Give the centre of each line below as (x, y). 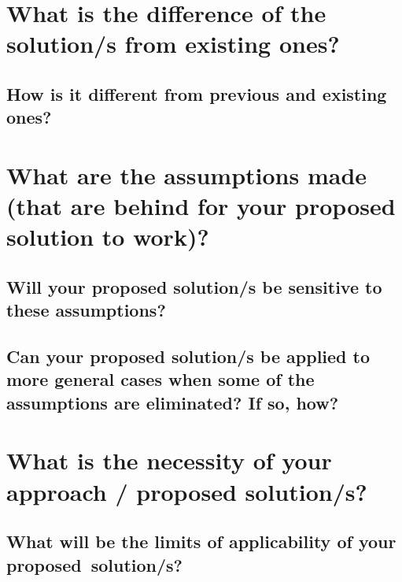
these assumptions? (86, 310)
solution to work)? (108, 237)
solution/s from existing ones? (173, 44)
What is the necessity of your (169, 460)
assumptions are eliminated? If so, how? (173, 402)
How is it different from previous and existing (197, 93)
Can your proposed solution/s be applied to (188, 356)
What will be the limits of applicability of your (201, 541)
